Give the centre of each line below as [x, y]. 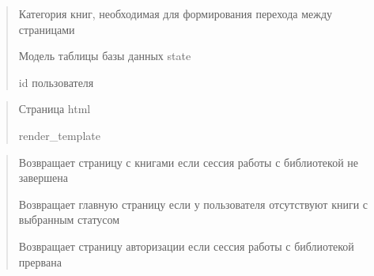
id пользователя [56, 82]
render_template [59, 135]
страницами [47, 29]
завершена [43, 178]
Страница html [55, 109]
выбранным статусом [69, 219]
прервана [40, 261]
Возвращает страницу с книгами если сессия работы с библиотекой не [189, 162]
